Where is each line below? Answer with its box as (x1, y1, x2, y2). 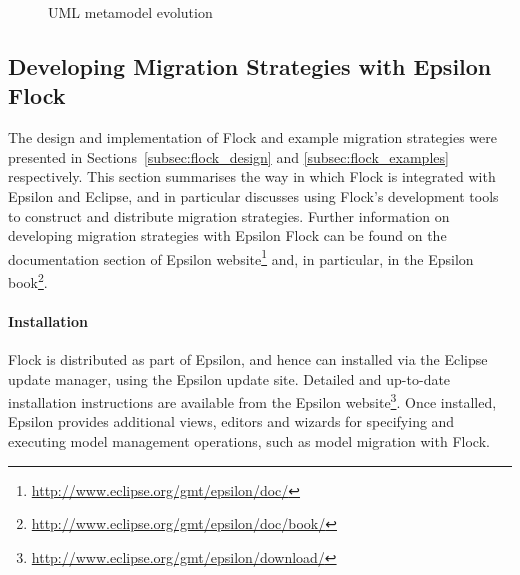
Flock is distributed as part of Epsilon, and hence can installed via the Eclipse (8, 349, 488, 370)
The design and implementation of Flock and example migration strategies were (8, 127, 497, 148)
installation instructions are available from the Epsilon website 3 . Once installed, (8, 389, 497, 412)
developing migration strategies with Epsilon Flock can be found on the (8, 225, 447, 246)
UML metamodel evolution (48, 2, 213, 22)
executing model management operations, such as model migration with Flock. (8, 431, 490, 452)
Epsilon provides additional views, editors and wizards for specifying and (8, 411, 455, 432)
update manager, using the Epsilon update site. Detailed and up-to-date (8, 368, 451, 389)
